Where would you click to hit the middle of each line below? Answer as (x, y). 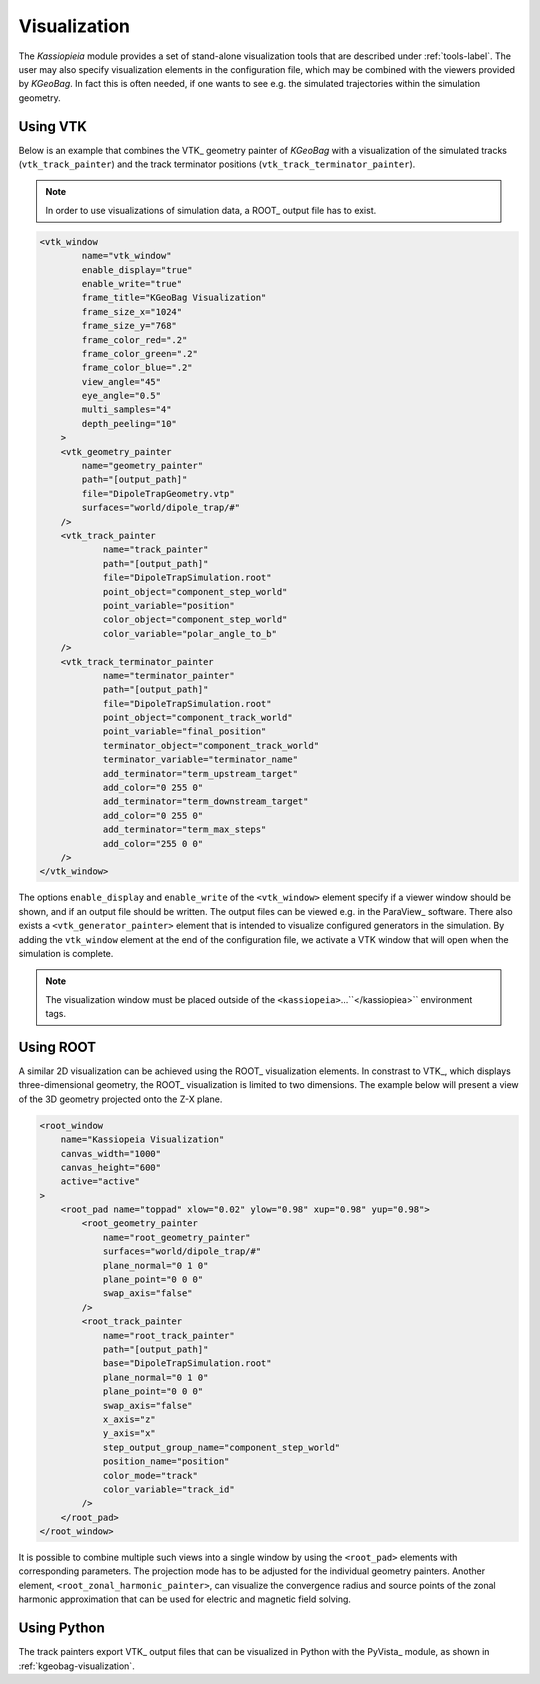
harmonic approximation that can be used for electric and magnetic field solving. (185, 1599)
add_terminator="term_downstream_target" (205, 801)
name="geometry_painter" (142, 466)
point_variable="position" (168, 605)
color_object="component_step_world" (195, 619)
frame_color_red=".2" (134, 339)
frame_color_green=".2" (140, 353)
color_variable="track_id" (168, 1489)
